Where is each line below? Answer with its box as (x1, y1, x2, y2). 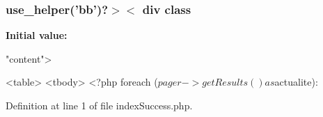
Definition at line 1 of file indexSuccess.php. (6, 98, 193, 112)
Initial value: (6, 28, 68, 42)
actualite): (274, 75, 318, 89)
